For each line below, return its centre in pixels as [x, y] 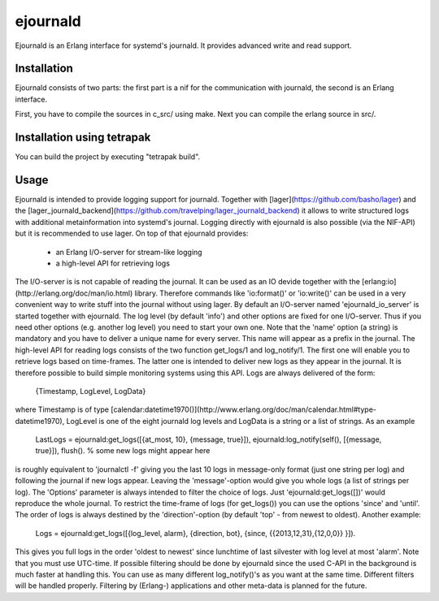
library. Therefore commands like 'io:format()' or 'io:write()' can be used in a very [270, 293]
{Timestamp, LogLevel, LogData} [91, 391]
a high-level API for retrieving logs [113, 263]
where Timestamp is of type [62, 409]
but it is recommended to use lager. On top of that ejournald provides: [132, 233]
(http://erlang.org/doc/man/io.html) [74, 293]
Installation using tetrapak [83, 138]
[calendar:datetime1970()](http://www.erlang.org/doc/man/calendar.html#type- [244, 409]
